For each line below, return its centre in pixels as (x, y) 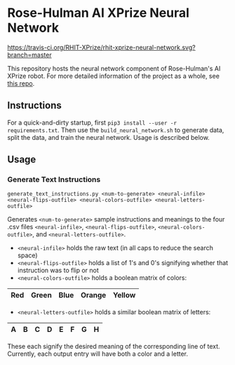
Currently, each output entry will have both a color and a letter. (98, 354)
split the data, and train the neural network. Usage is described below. (109, 137)
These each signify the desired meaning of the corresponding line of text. (114, 347)
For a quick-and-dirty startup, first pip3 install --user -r (92, 122)
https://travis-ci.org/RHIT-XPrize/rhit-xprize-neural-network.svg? (101, 47)
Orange (93, 295)
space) (27, 255)
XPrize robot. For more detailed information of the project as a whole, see (113, 76)
